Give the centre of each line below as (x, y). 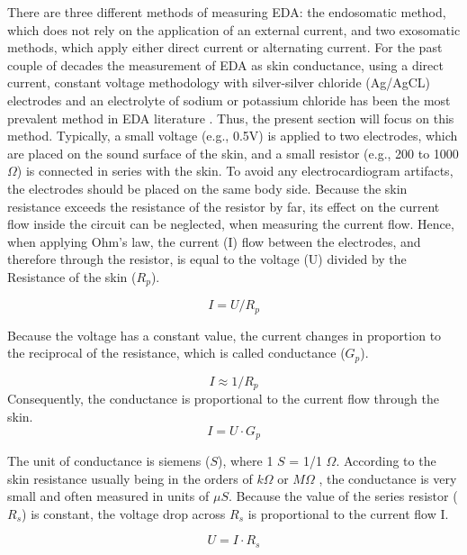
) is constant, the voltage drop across (124, 513)
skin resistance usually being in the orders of (130, 478)
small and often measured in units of (108, 496)
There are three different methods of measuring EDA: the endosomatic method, (227, 12)
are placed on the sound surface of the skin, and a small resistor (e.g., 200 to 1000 (233, 153)
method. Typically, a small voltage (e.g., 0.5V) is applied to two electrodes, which (233, 136)
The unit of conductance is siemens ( (109, 460)
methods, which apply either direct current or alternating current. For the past (225, 47)
